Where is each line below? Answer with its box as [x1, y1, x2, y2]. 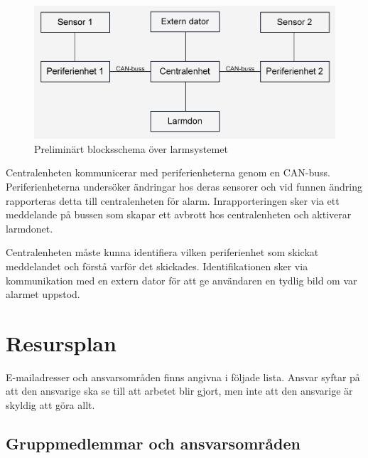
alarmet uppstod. [6, 287, 80, 302]
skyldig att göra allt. [6, 398, 95, 412]
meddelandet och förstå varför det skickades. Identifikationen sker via [6, 258, 308, 273]
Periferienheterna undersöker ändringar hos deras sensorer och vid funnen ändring [6, 179, 362, 193]
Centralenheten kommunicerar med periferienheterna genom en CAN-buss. [6, 165, 330, 180]
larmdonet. [6, 220, 53, 235]
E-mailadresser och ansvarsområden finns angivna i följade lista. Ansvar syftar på [6, 369, 360, 384]
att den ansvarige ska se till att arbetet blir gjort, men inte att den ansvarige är [6, 383, 353, 398]
